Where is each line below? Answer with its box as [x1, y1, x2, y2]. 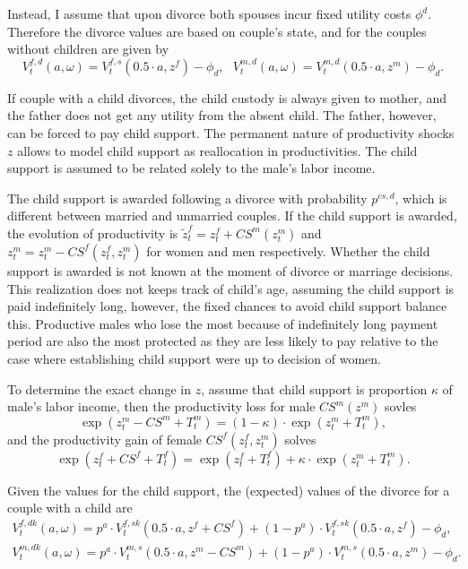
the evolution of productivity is [7, 223, 178, 242]
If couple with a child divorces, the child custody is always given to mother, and [7, 88, 446, 107]
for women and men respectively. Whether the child [146, 241, 430, 260]
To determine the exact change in [7, 379, 191, 398]
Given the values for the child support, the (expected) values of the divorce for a [7, 480, 450, 499]
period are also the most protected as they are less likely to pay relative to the [7, 332, 438, 350]
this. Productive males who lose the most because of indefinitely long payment [7, 314, 438, 332]
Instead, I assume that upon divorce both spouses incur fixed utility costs [7, 4, 412, 22]
